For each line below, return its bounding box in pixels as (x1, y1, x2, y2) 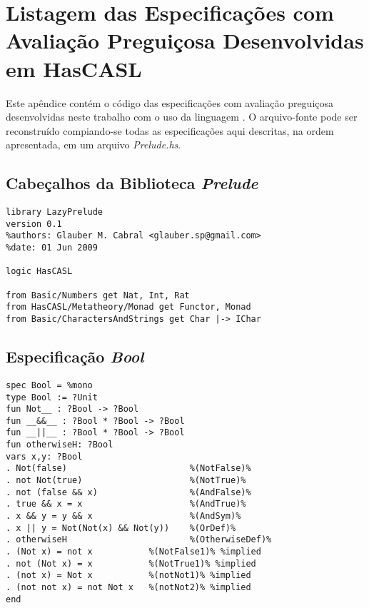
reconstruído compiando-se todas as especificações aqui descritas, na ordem (6, 123, 334, 138)
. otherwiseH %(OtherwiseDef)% (6, 534, 272, 545)
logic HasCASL (6, 266, 73, 277)
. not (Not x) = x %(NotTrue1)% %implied (6, 558, 256, 569)
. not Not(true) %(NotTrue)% (6, 475, 246, 486)
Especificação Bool (6, 345, 144, 368)
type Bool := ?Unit (6, 392, 98, 402)
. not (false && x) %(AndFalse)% (6, 487, 251, 497)
